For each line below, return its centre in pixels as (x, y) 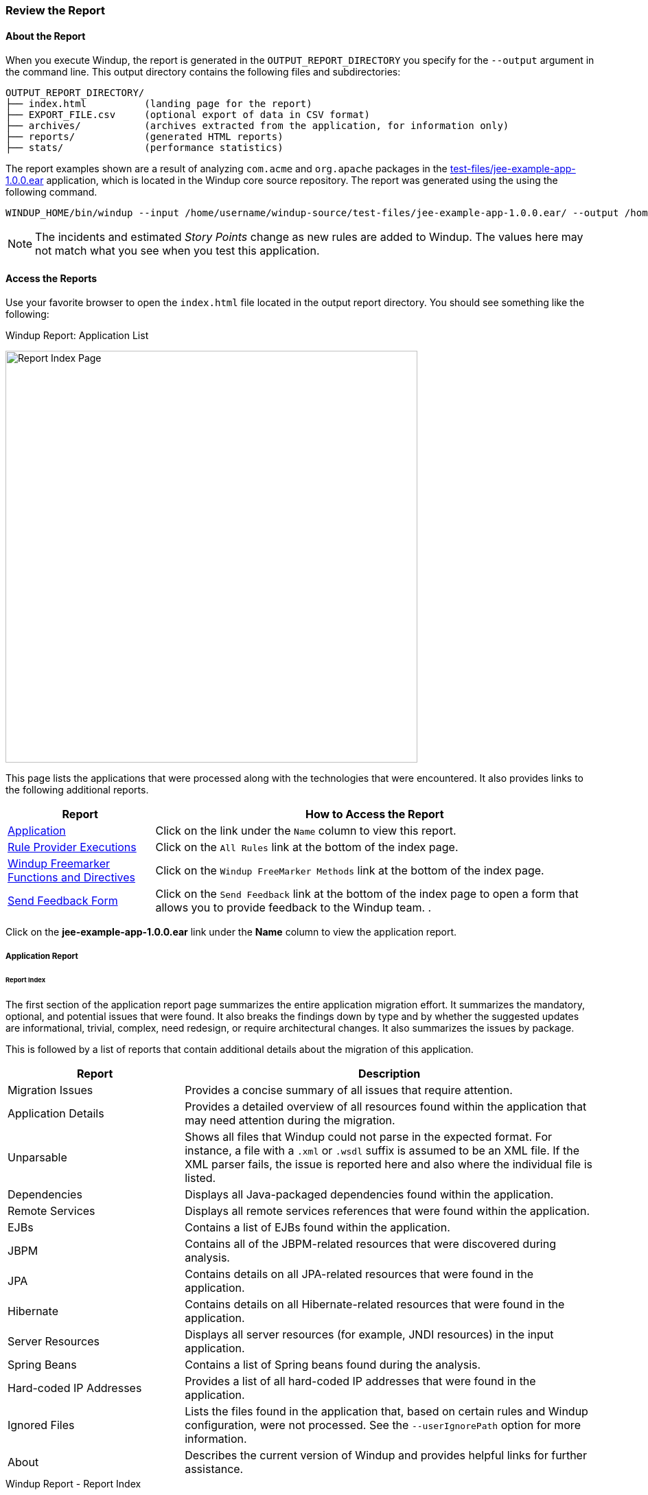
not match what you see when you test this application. (177, 251)
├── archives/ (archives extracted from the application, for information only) (257, 126)
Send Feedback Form (63, 901)
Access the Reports (51, 278)
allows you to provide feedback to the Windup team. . (293, 908)
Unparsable (37, 1157)
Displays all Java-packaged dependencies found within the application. (369, 1194)
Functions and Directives (72, 878)
